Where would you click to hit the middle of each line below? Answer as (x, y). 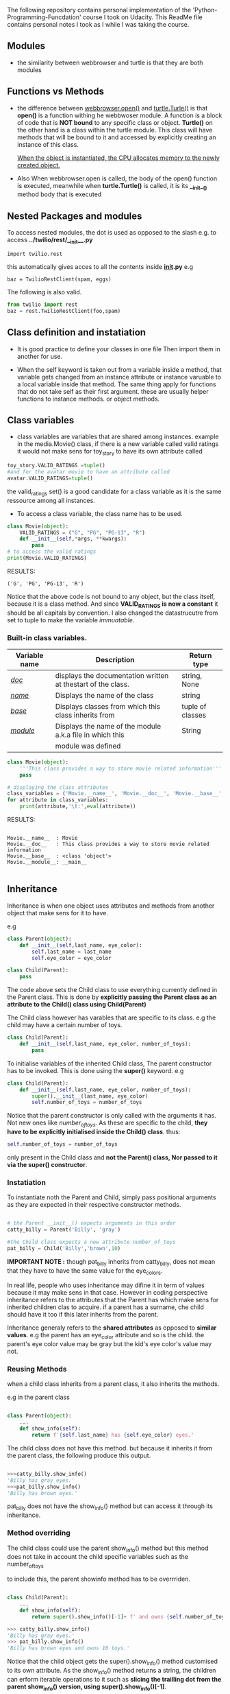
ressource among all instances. (51, 500)
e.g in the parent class (38, 1397)
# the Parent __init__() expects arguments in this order (91, 1223)
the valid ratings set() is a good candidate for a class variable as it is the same (114, 492)
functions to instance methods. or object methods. (88, 399)
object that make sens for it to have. (57, 913)
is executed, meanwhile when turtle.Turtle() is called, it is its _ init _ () (112, 186)
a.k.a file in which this (90, 735)
